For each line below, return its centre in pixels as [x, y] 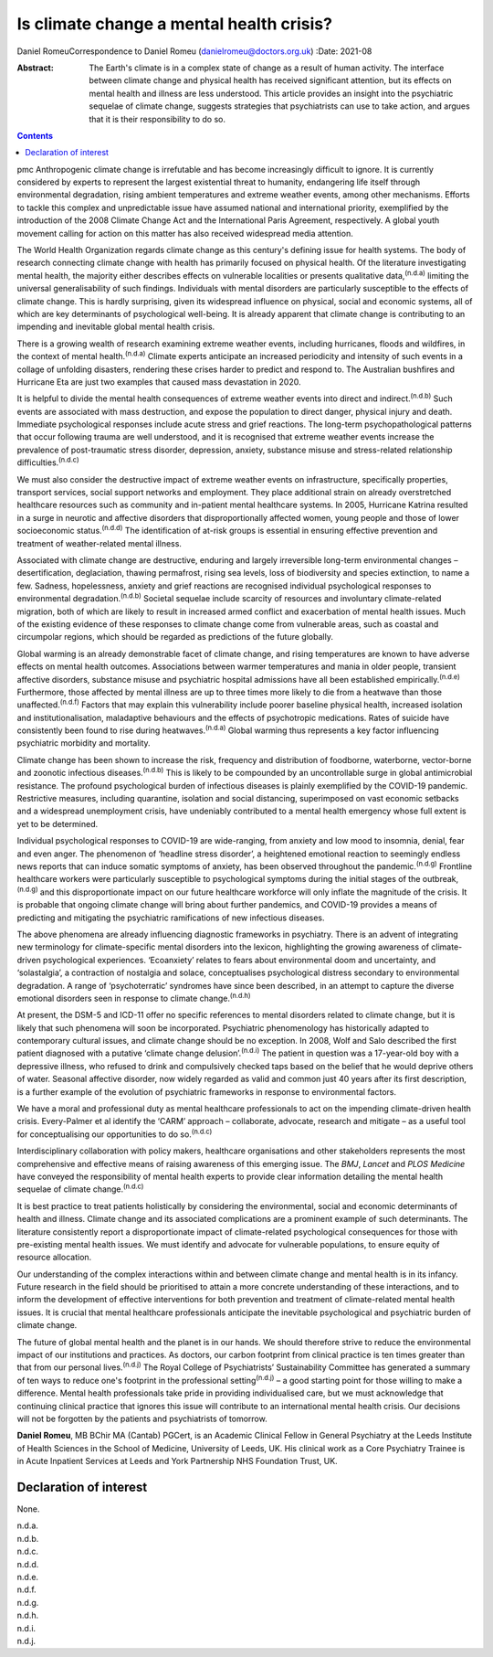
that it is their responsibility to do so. [157, 119]
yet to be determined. [58, 823]
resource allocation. [54, 1258]
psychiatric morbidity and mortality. [84, 743]
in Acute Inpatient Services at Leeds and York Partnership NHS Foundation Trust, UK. [177, 1461]
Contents [35, 135]
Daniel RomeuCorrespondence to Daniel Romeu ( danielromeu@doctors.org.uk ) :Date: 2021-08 [194, 51]
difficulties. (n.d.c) [48, 462]
